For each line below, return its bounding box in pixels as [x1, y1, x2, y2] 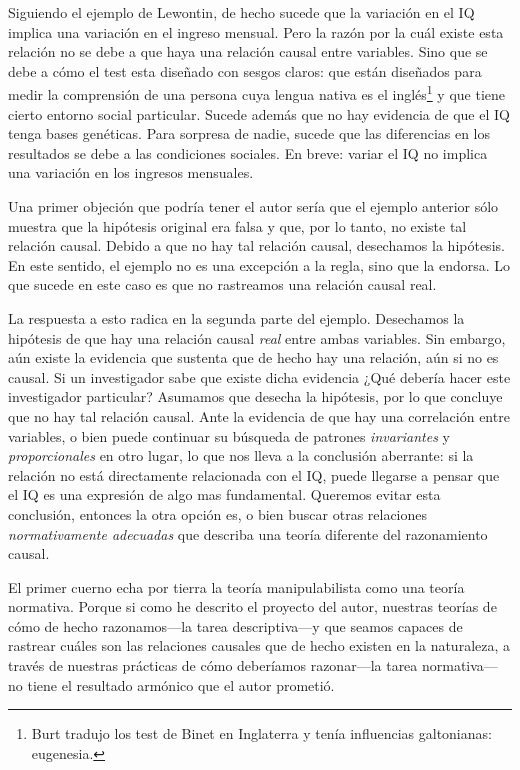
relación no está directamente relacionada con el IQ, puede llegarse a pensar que [8, 464, 500, 485]
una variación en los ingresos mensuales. [8, 162, 254, 183]
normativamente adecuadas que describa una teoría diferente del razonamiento [8, 523, 488, 544]
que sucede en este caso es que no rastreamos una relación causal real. [8, 274, 437, 295]
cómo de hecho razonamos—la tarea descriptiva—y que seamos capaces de [8, 615, 463, 636]
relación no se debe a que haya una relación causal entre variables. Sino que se [8, 41, 488, 62]
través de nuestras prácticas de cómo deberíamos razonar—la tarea [8, 655, 418, 676]
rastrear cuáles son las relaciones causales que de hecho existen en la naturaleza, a [8, 635, 511, 656]
